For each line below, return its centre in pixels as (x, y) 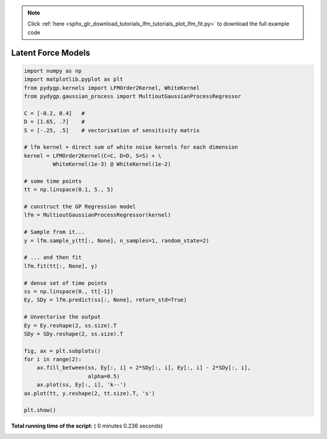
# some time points (53, 181)
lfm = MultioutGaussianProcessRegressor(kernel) (97, 215)
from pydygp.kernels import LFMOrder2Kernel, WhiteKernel (112, 88)
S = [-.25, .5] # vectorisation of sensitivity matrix (112, 130)
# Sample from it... (54, 232)
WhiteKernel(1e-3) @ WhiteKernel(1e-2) (112, 164)
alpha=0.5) (104, 376)
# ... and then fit (53, 257)
